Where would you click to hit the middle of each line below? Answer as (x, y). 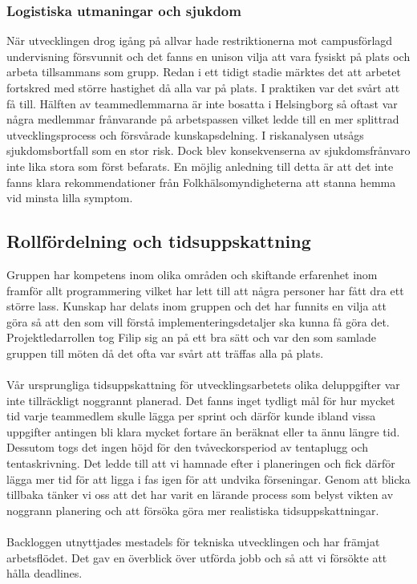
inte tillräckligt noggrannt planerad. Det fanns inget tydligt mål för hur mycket (201, 400)
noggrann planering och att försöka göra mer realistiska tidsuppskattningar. (193, 510)
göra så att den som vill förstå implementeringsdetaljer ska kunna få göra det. (198, 321)
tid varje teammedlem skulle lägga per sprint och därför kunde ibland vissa (191, 416)
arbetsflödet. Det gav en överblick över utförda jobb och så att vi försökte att (197, 557)
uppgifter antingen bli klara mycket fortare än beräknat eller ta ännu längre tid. (203, 431)
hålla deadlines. (45, 573)
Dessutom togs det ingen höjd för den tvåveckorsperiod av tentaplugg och (187, 447)
